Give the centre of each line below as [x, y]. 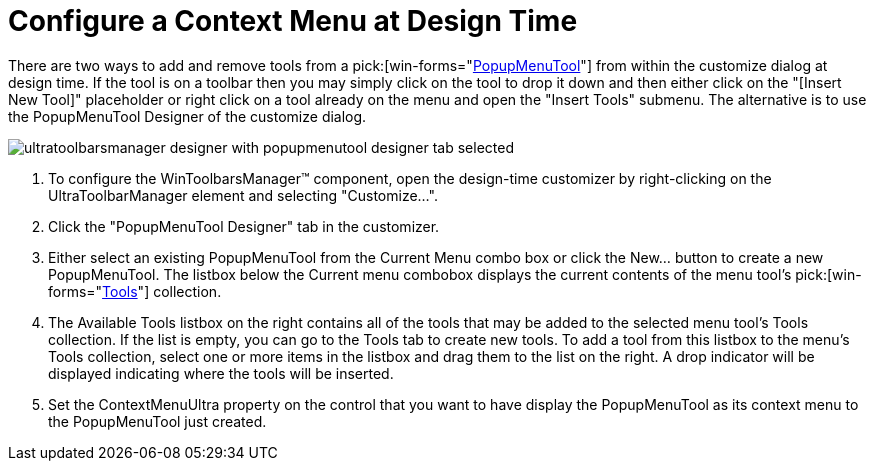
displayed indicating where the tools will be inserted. [221, 373]
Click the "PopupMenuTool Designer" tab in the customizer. [244, 226]
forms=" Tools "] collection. [135, 291]
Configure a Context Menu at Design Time [293, 21]
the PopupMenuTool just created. [157, 421]
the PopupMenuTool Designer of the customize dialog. [187, 116]
